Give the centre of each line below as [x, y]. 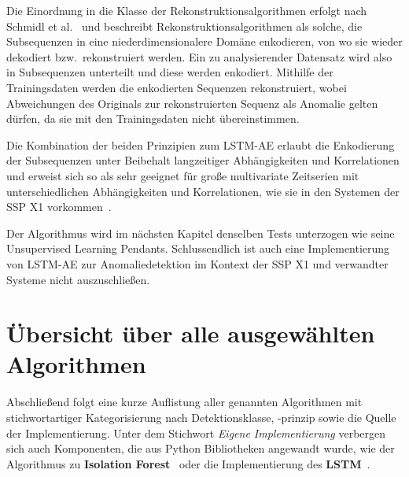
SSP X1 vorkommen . [59, 207]
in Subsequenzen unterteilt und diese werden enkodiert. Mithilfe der [170, 72]
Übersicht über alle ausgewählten [191, 333]
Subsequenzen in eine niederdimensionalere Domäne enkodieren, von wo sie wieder [204, 41]
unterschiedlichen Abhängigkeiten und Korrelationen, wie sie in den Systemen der [203, 191]
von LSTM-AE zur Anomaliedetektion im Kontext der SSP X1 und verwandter [197, 263]
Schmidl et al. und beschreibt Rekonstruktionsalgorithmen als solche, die [184, 26]
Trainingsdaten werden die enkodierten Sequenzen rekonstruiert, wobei [177, 87]
